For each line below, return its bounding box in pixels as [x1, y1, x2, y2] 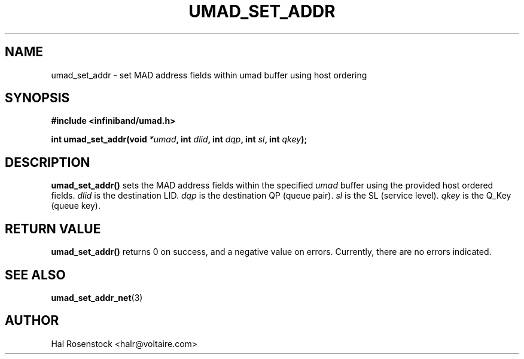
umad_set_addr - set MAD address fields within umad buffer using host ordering [51, 69, 367, 80]
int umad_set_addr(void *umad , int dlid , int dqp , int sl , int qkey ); [51, 134, 307, 145]
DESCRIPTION [5, 154, 90, 170]
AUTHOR [5, 313, 59, 328]
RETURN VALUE [5, 221, 101, 236]
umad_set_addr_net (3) [51, 292, 143, 303]
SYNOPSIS [5, 90, 70, 106]
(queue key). [51, 200, 100, 211]
